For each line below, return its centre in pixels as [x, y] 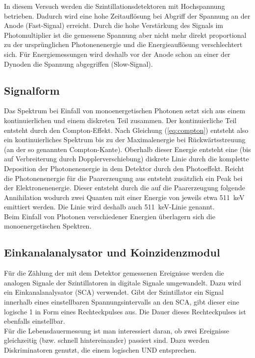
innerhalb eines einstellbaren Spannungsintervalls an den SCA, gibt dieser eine [122, 302]
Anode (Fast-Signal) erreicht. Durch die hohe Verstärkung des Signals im [114, 25]
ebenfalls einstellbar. [35, 321]
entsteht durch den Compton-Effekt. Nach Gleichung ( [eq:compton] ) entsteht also [126, 130]
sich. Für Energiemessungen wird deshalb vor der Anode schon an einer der [117, 54]
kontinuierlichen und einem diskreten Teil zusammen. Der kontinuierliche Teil [120, 120]
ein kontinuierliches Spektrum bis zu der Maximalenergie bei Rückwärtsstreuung [125, 140]
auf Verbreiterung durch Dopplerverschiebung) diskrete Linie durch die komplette [127, 159]
